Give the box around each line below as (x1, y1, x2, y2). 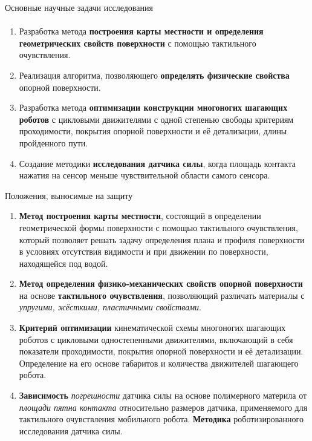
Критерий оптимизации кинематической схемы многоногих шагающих (19, 321, 286, 334)
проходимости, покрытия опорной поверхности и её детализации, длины (19, 125, 287, 137)
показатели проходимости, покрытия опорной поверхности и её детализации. (19, 345, 304, 358)
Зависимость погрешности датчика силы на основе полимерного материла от (19, 389, 307, 402)
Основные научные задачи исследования (5, 1, 153, 13)
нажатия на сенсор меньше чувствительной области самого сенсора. (19, 169, 270, 181)
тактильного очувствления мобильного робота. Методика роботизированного (19, 413, 304, 425)
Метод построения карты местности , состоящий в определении (19, 209, 261, 222)
